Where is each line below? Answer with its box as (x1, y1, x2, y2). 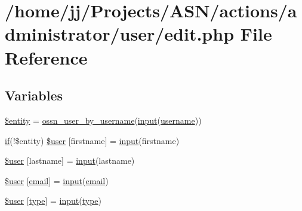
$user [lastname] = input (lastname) (5, 154, 135, 167)
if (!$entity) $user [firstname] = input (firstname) (5, 134, 180, 146)
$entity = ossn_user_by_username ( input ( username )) (5, 114, 202, 126)
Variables (5, 86, 63, 105)
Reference (5, 45, 88, 69)
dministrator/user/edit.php (5, 22, 235, 46)
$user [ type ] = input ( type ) (5, 194, 101, 207)
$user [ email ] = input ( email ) (5, 174, 109, 186)
